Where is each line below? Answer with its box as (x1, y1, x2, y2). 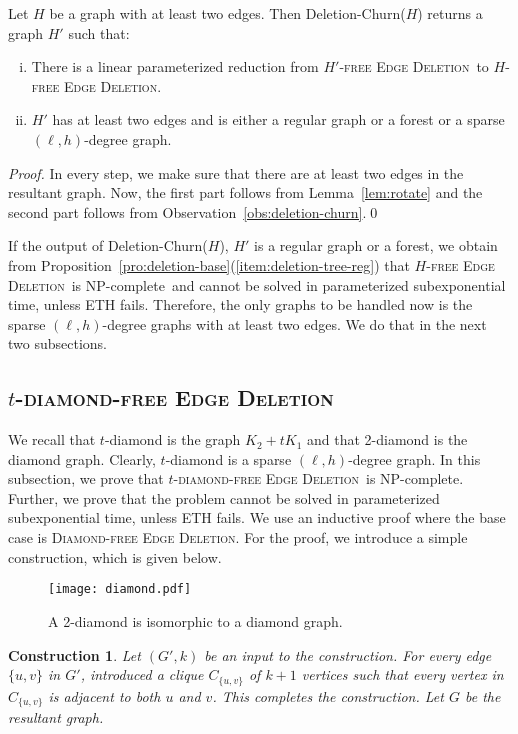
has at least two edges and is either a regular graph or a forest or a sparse (52, 109, 505, 130)
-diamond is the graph (104, 429, 241, 450)
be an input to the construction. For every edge (204, 644, 492, 665)
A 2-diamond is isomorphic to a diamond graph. (48, 610, 343, 631)
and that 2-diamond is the (307, 429, 468, 450)
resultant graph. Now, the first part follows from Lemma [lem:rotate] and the (8, 182, 483, 203)
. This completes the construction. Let (212, 685, 444, 706)
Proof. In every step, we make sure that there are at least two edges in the (8, 162, 464, 183)
